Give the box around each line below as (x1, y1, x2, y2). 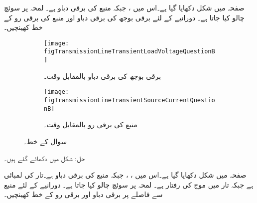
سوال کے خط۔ (24, 136, 67, 146)
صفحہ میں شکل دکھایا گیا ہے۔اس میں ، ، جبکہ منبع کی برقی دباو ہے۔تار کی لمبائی (4, 170, 247, 180)
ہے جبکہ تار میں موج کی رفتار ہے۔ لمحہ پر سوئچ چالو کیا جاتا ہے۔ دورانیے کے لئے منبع (4, 179, 254, 190)
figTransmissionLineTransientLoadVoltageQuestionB (44, 48, 215, 55)
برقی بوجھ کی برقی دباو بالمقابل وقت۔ (44, 70, 161, 81)
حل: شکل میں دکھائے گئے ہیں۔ (4, 153, 86, 163)
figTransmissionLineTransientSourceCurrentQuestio (44, 97, 215, 104)
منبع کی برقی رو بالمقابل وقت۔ (44, 119, 137, 130)
